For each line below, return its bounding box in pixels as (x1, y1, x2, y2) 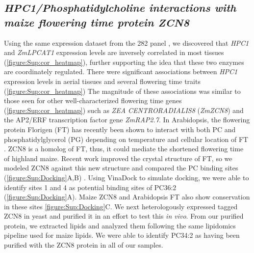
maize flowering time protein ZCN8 (4, 14, 189, 29)
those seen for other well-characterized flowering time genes (4, 95, 182, 106)
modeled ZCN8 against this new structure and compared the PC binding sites (4, 163, 238, 173)
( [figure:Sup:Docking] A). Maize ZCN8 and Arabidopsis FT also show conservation (4, 192, 250, 202)
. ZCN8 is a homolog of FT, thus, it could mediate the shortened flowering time (4, 143, 244, 154)
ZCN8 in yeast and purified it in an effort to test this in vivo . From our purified (4, 211, 244, 221)
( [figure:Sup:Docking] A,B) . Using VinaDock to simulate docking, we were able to (4, 172, 249, 182)
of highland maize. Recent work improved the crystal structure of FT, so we (4, 153, 232, 163)
